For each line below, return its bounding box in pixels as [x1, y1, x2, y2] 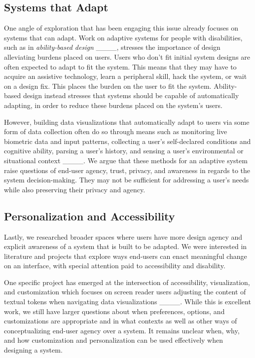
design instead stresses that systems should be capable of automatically [23, 90, 239, 101]
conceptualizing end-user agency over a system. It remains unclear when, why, [4, 325, 240, 335]
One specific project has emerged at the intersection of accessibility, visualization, [4, 277, 250, 287]
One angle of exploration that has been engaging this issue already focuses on [4, 23, 238, 33]
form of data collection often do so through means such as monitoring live [4, 126, 227, 137]
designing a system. [4, 345, 63, 355]
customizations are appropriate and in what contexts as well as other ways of [4, 316, 237, 326]
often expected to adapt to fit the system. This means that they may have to [4, 61, 237, 72]
